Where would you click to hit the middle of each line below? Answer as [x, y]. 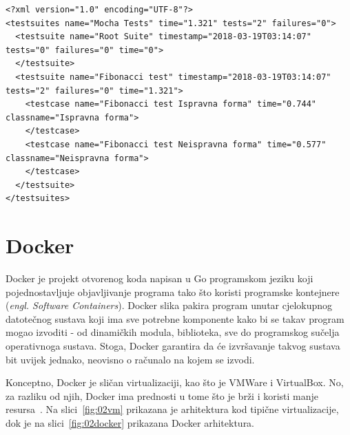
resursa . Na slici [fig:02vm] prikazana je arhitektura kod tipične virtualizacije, [172, 409]
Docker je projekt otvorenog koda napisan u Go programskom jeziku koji [159, 278]
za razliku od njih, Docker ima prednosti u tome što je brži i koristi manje [162, 395]
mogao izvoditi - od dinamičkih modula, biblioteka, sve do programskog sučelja [173, 332]
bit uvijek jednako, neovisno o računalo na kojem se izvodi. [130, 359]
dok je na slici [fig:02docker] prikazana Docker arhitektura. [130, 422]
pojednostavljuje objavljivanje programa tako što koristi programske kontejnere [173, 291]
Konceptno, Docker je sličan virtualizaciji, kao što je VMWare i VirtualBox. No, [175, 382]
